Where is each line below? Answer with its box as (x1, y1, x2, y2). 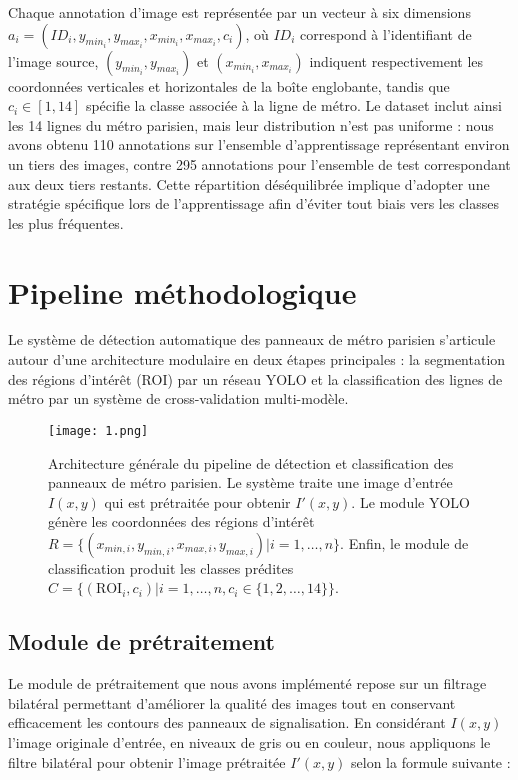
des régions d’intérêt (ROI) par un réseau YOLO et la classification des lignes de (8, 368, 503, 389)
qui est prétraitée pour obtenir (104, 491, 291, 512)
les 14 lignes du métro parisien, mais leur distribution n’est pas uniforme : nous (8, 114, 494, 135)
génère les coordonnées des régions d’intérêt (48, 511, 315, 532)
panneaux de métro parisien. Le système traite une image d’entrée (48, 472, 453, 493)
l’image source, (8, 50, 99, 71)
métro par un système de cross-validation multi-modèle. (8, 388, 349, 409)
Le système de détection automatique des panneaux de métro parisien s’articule (8, 329, 496, 350)
